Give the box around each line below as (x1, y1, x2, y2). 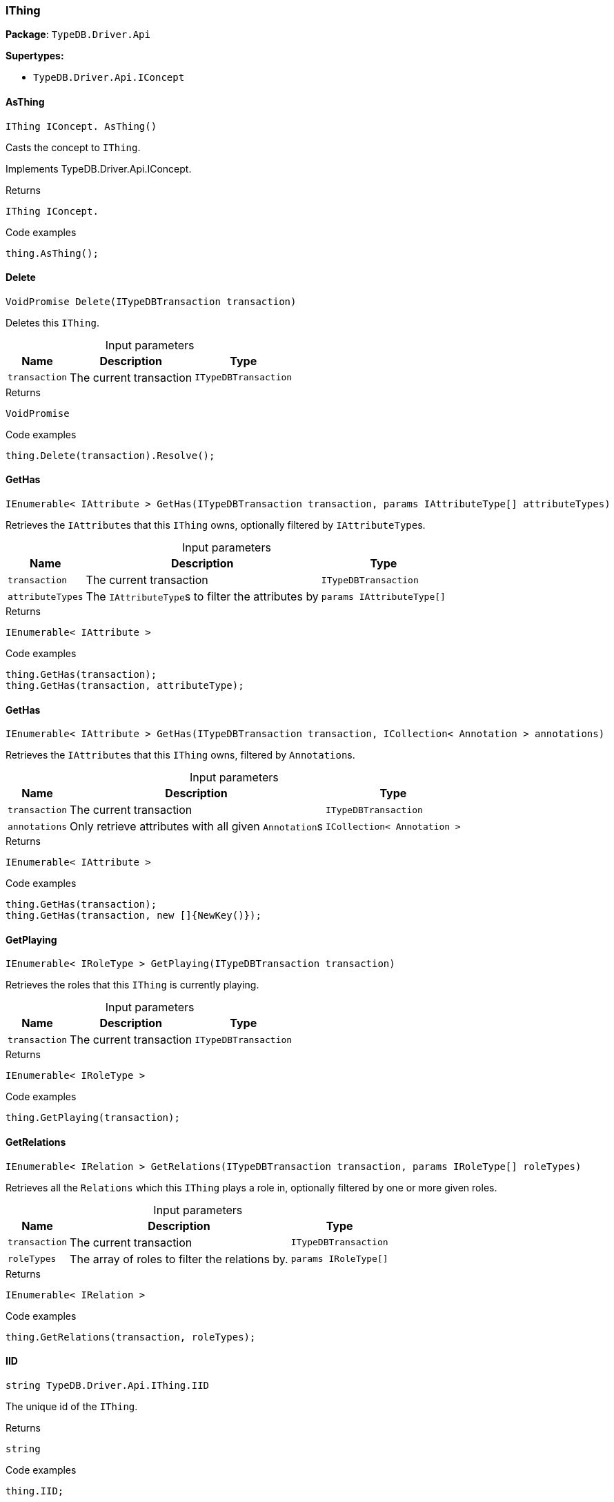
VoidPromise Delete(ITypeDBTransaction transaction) (6, 295, 297, 307)
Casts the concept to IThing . (6, 141, 141, 153)
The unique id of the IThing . (6, 1400, 138, 1412)
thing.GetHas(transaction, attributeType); (6, 680, 244, 692)
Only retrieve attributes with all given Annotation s (70, 819, 324, 834)
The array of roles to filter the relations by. (70, 1251, 288, 1266)
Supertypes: (6, 50, 64, 62)
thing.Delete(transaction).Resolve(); (6, 449, 215, 461)
